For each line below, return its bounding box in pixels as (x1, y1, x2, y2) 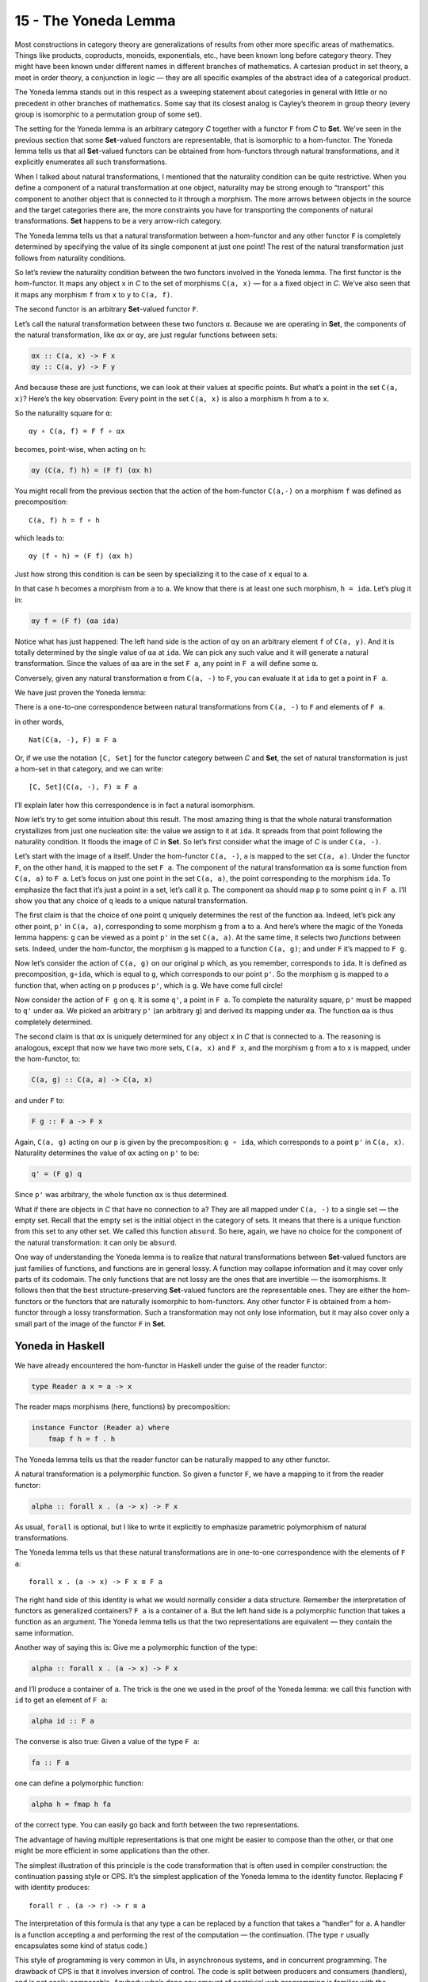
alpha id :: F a (31, 1716, 95, 1726)
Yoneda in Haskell (14, 1340, 105, 1353)
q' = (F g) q (31, 1169, 82, 1179)
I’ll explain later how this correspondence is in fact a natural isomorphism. (14, 800, 255, 809)
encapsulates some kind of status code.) (14, 1941, 148, 1950)
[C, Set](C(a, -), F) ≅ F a (29, 782, 138, 792)
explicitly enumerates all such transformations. (14, 157, 167, 166)
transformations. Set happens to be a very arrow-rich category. (14, 216, 222, 226)
